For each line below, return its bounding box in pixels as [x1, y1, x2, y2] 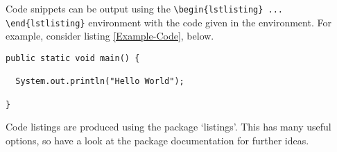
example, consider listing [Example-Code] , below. [6, 28, 214, 43]
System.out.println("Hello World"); [15, 76, 184, 87]
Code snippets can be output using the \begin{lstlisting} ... [6, 1, 284, 15]
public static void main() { [6, 53, 140, 63]
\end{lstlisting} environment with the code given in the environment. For [6, 15, 331, 29]
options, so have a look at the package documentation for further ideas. [6, 133, 309, 147]
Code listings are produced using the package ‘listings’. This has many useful [6, 119, 331, 134]
